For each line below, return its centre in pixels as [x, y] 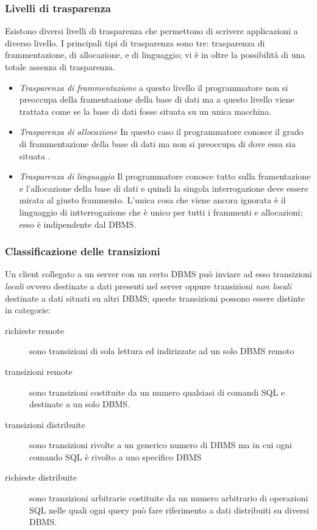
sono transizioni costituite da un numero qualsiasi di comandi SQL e [157, 392]
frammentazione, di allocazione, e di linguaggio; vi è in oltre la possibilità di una [155, 55]
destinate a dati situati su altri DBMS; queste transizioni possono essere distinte [155, 298]
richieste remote [34, 330]
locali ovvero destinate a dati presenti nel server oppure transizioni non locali [148, 285]
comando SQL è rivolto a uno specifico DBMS [116, 456]
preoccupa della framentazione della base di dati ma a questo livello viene [157, 99]
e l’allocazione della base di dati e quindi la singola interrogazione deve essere [164, 188]
